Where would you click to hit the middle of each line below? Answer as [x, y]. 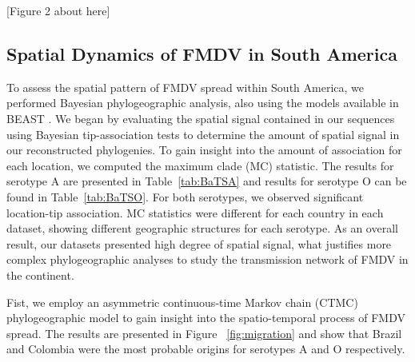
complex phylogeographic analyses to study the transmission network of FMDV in [207, 259]
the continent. [40, 274]
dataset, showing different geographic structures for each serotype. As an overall [202, 228]
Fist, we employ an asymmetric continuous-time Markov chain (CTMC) [182, 302]
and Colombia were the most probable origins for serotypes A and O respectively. [206, 349]
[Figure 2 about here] [58, 10]
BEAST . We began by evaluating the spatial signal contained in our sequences [201, 118]
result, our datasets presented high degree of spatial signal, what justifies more [199, 243]
